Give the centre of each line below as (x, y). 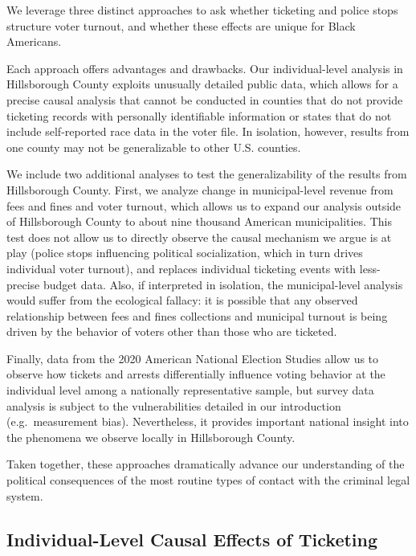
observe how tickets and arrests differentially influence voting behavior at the (196, 374)
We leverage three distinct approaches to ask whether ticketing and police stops (202, 10)
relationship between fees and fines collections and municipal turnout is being (197, 315)
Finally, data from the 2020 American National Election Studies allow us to (193, 358)
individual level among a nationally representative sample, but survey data (190, 390)
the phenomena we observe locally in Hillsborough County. (151, 437)
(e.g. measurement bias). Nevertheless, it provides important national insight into (208, 421)
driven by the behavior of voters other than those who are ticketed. (172, 331)
